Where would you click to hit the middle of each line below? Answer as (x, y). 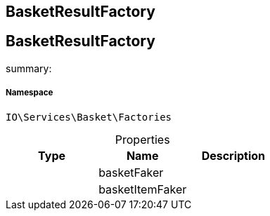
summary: (29, 68)
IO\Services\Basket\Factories (89, 117)
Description (233, 155)
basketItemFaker (143, 189)
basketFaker (131, 172)
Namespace (30, 93)
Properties (142, 139)
